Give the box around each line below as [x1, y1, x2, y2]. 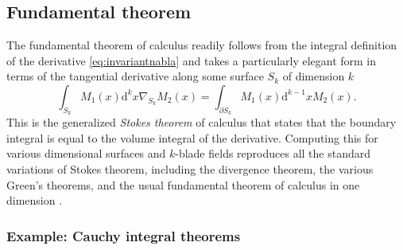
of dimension [282, 68, 345, 84]
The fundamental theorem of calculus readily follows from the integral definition [6, 37, 397, 53]
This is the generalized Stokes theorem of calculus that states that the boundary [6, 114, 397, 131]
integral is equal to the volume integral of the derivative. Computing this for [6, 129, 378, 146]
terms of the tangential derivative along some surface [6, 68, 264, 84]
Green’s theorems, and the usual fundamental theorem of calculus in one [6, 176, 360, 193]
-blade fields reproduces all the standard [175, 145, 371, 162]
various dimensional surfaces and [6, 145, 166, 162]
